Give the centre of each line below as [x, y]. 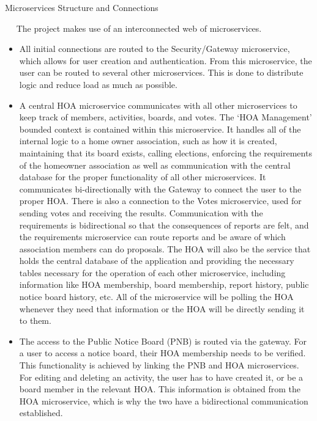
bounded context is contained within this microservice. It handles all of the [160, 129]
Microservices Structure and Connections [82, 7]
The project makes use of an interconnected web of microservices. [139, 28]
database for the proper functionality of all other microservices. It [143, 177]
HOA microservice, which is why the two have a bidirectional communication [164, 401]
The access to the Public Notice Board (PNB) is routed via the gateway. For [163, 341]
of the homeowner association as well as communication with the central [155, 165]
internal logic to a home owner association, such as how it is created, [148, 141]
